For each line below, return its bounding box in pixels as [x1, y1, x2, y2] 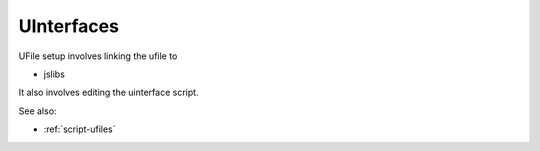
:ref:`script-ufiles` [43, 123, 116, 135]
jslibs [43, 68, 65, 80]
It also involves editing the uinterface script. [18, 86, 199, 99]
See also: [18, 105, 57, 117]
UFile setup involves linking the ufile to [18, 50, 178, 62]
